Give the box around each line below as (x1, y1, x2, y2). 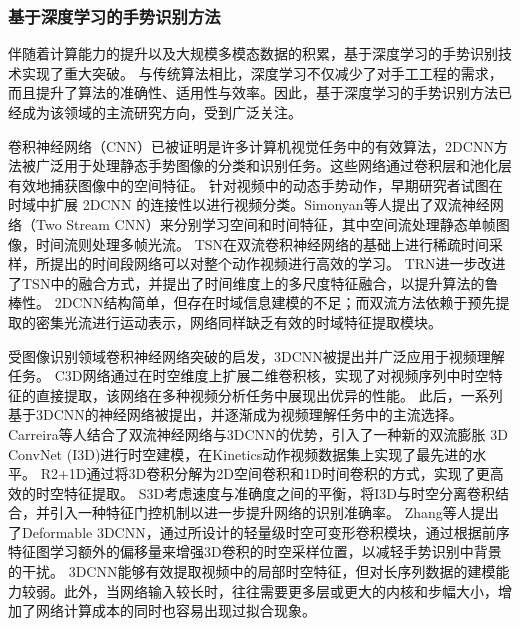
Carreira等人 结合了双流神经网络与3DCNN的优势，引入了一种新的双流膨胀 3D (8, 423, 508, 444)
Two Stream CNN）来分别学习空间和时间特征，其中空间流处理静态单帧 (35, 213, 496, 234)
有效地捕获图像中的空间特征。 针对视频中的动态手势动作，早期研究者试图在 (8, 174, 503, 195)
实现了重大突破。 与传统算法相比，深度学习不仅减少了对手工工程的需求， (21, 62, 503, 83)
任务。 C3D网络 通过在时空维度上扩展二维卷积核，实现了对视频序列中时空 (8, 365, 489, 386)
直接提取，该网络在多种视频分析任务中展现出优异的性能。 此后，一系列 (35, 384, 503, 405)
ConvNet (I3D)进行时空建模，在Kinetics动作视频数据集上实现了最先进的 (8, 443, 473, 464)
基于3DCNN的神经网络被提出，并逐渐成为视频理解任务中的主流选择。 (8, 404, 463, 425)
